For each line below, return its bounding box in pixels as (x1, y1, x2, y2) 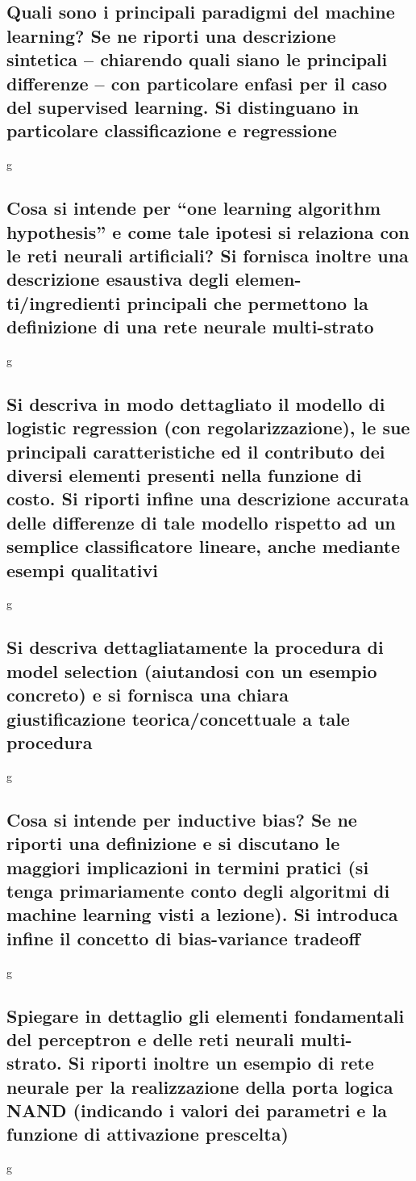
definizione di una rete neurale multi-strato (6, 314, 374, 339)
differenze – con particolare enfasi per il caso (6, 70, 387, 95)
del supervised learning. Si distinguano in (6, 94, 359, 119)
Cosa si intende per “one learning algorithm (6, 195, 381, 220)
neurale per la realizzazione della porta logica (6, 1074, 393, 1099)
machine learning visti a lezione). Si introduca (6, 902, 398, 927)
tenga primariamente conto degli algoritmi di (6, 877, 390, 903)
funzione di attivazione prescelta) (6, 1121, 289, 1146)
